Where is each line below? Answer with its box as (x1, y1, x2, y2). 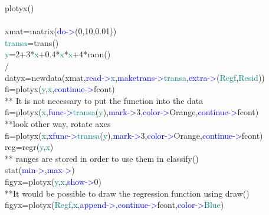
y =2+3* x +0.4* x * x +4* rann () (5, 48, 111, 60)
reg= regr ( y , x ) (5, 141, 54, 153)
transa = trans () (5, 36, 59, 48)
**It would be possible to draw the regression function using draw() (5, 187, 250, 199)
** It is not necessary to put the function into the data (5, 94, 204, 106)
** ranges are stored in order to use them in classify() (5, 152, 199, 164)
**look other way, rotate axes (5, 117, 111, 129)
